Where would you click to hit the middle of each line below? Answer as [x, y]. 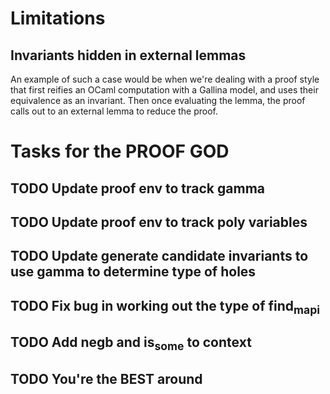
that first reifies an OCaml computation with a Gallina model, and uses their [164, 90]
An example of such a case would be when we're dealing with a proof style [165, 79]
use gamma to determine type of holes [133, 272]
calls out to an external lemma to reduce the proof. [114, 111]
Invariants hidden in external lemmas [128, 55]
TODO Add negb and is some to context [131, 344]
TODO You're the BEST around [106, 378]
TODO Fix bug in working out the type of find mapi [165, 307]
